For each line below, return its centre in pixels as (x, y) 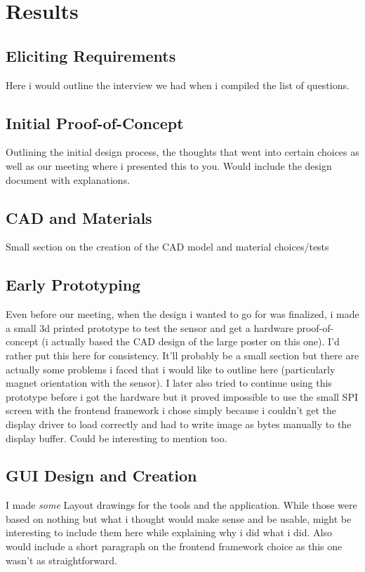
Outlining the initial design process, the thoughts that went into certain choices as (182, 152)
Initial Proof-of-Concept (95, 122)
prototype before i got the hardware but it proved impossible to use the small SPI (182, 396)
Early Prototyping (73, 285)
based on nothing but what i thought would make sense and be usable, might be (179, 518)
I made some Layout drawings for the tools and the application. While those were (181, 505)
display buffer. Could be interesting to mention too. (117, 438)
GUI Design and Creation (101, 475)
